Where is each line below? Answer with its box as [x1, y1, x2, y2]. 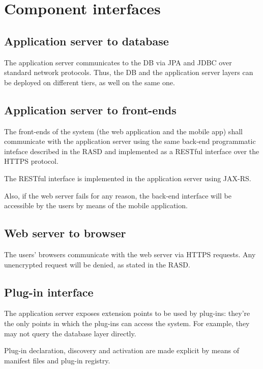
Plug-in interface [4, 284, 94, 300]
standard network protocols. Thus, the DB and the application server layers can [4, 67, 253, 78]
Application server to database [4, 33, 169, 48]
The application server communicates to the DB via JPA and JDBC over [4, 57, 232, 67]
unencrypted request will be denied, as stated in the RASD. [4, 259, 190, 269]
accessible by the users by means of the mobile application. [4, 200, 188, 211]
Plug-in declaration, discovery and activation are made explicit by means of [4, 345, 240, 356]
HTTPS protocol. [4, 156, 59, 166]
